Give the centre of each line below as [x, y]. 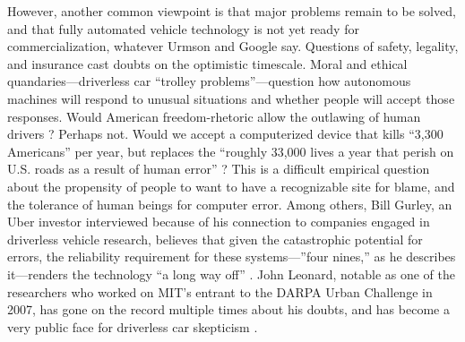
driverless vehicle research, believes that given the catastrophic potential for [215, 239]
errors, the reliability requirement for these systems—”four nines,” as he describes [232, 256]
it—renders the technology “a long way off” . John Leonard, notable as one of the [231, 274]
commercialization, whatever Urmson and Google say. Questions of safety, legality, [233, 46]
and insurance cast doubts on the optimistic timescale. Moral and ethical [207, 63]
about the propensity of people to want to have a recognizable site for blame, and [231, 186]
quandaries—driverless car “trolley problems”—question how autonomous [209, 81]
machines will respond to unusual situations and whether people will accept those [231, 98]
